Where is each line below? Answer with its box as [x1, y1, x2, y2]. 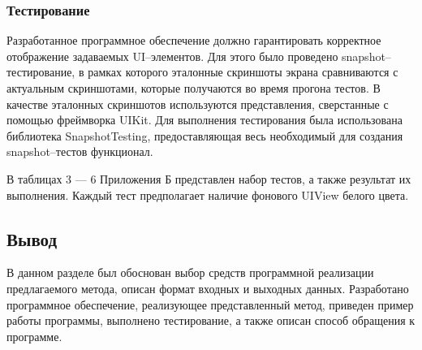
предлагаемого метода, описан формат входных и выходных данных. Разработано [6, 279, 409, 296]
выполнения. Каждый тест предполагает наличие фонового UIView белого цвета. [6, 186, 409, 203]
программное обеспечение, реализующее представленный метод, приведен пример [6, 296, 414, 313]
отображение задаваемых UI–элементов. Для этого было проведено [6, 47, 338, 64]
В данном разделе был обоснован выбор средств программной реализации [6, 264, 374, 281]
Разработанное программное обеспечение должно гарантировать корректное [6, 32, 381, 49]
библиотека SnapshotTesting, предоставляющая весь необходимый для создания [6, 127, 403, 144]
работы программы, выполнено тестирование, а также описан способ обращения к [6, 312, 416, 329]
